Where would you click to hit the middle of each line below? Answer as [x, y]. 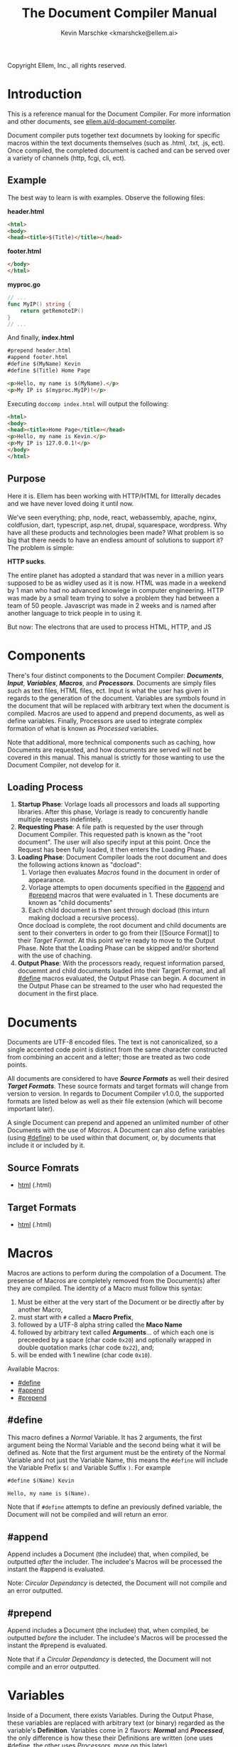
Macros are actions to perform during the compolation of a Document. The [117, 1272]
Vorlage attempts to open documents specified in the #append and [126, 888]
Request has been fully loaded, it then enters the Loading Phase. [112, 850]
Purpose [27, 479]
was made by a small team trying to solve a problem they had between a [113, 598]
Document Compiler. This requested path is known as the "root [110, 834]
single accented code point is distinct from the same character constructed [118, 1049]
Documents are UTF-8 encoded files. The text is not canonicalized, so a [113, 1042]
